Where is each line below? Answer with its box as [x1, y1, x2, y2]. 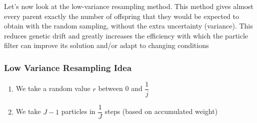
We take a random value [15, 83, 90, 93]
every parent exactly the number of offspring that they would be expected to [4, 10, 239, 21]
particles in [61, 106, 95, 116]
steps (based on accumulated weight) [104, 106, 218, 116]
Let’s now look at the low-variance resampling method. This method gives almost [4, 1, 253, 11]
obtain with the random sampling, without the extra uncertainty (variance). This [4, 20, 253, 31]
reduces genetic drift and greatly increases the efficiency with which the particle [4, 30, 248, 40]
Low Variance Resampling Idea [4, 61, 132, 73]
